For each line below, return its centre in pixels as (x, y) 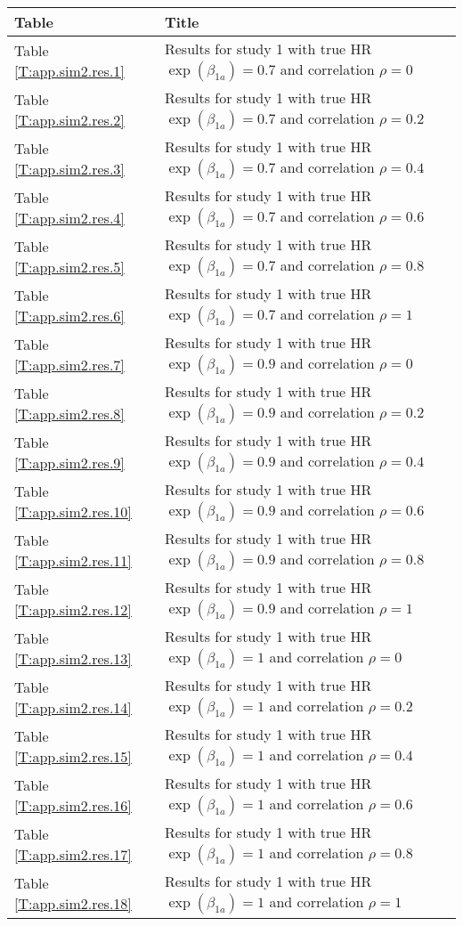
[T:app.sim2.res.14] (73, 707)
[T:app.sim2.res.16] (73, 805)
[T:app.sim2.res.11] (73, 560)
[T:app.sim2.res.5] (69, 266)
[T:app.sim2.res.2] (69, 119)
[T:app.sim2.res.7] (69, 364)
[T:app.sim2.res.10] (73, 511)
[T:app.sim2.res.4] (69, 217)
